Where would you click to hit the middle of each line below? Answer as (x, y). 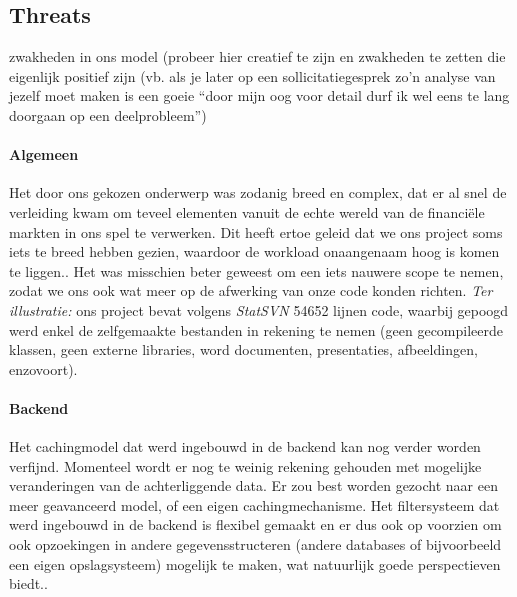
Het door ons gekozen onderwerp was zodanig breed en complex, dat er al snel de (258, 192)
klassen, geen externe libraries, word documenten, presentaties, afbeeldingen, (243, 349)
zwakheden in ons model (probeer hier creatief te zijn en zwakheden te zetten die (257, 56)
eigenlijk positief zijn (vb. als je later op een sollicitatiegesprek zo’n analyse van (252, 75)
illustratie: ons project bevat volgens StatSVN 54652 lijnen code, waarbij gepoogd (259, 309)
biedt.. (28, 583)
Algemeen (44, 154)
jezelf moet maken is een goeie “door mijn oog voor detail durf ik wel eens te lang (259, 95)
